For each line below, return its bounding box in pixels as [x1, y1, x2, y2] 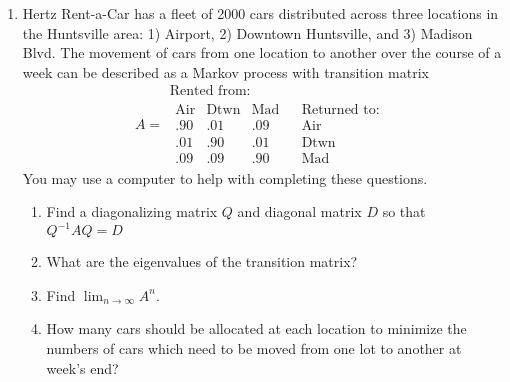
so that [382, 201, 426, 222]
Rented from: [169, 84, 251, 99]
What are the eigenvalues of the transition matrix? [46, 251, 358, 272]
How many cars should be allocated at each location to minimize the [46, 318, 467, 339]
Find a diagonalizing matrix [46, 201, 218, 222]
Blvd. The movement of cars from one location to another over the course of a [22, 42, 502, 63]
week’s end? [46, 357, 119, 378]
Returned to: [301, 103, 380, 118]
